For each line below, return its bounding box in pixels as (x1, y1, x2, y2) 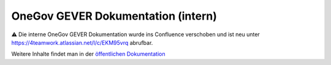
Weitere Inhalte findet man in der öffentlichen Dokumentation (11, 50, 165, 58)
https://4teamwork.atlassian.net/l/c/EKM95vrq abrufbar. (11, 39, 153, 46)
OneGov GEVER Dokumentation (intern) (11, 9, 218, 23)
